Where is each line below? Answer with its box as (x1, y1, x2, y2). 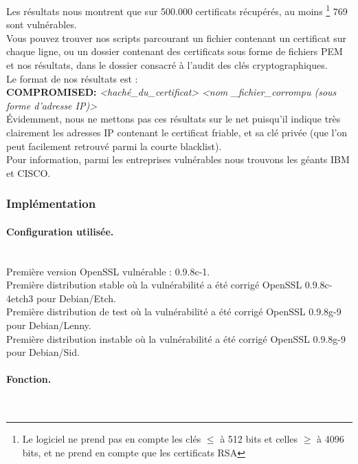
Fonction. (6, 372, 52, 386)
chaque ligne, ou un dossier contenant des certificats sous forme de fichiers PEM (6, 44, 343, 59)
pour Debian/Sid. (6, 345, 80, 359)
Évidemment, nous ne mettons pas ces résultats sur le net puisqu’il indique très (6, 112, 341, 126)
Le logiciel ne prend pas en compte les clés (22, 432, 201, 446)
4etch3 (6, 291, 34, 305)
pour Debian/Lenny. (6, 317, 91, 332)
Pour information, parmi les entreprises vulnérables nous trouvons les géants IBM (6, 152, 350, 167)
